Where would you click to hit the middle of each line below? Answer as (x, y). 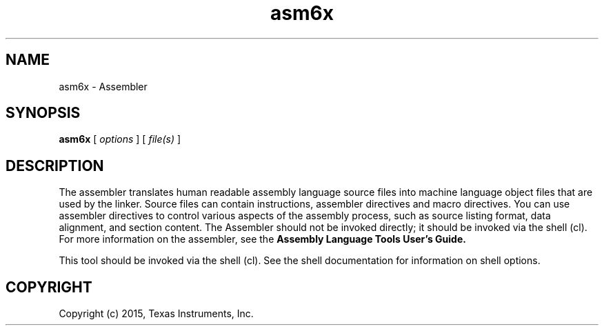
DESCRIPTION (55, 165)
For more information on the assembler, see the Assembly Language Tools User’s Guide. (262, 239)
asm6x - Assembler (103, 86)
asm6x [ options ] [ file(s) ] (120, 139)
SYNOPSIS (43, 113)
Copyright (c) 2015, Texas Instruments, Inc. (156, 314)
